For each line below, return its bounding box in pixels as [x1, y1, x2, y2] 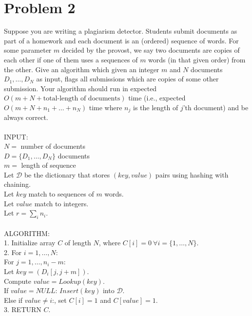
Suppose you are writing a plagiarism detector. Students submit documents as [4, 26, 237, 36]
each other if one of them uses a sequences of [4, 54, 138, 64]
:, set [52, 295, 67, 305]
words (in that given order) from [148, 54, 246, 64]
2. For [4, 247, 22, 257]
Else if [4, 295, 22, 305]
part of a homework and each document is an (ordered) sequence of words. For [4, 35, 239, 45]
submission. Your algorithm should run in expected [4, 83, 157, 93]
